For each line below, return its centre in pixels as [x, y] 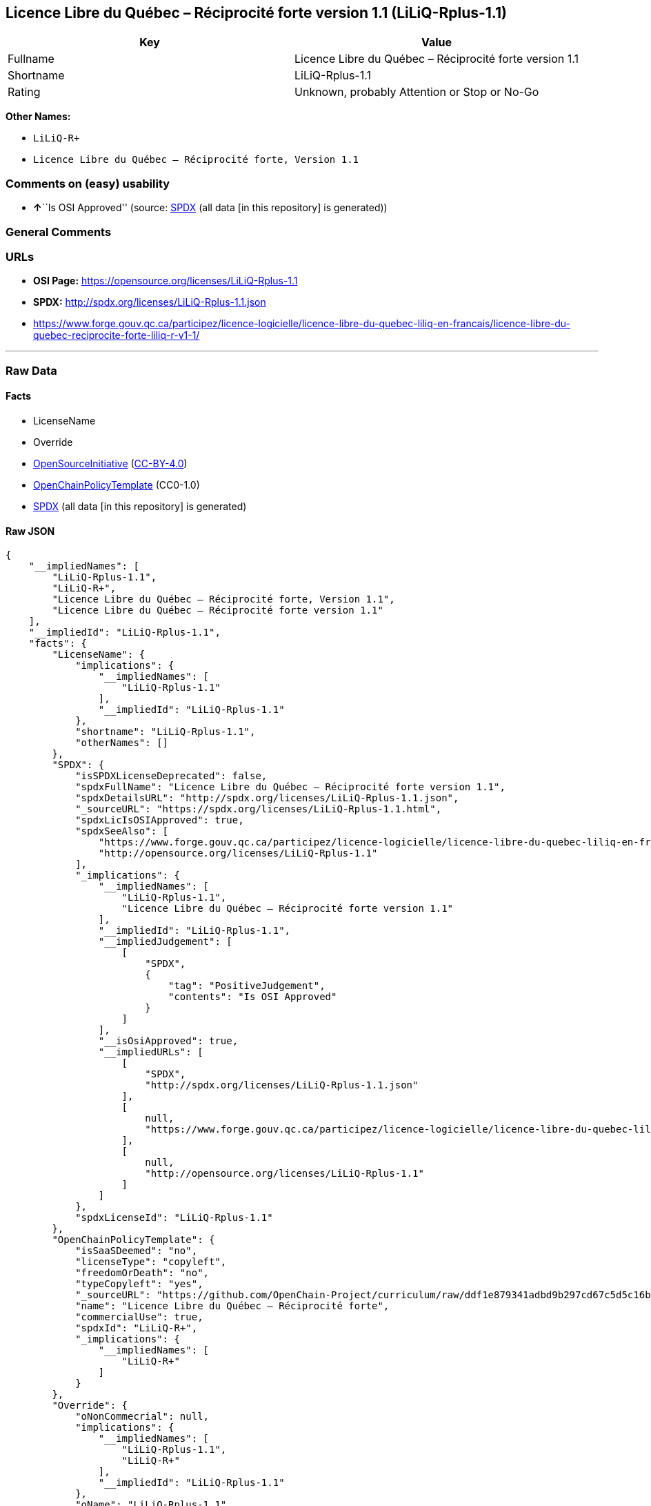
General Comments [59, 232]
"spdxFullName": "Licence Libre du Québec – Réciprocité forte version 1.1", [290, 787]
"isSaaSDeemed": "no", [137, 1251]
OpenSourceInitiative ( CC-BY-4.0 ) [110, 463]
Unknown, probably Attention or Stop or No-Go [417, 92]
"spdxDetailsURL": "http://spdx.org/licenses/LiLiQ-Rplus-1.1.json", [267, 798]
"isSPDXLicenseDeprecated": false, [171, 776]
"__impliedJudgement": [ [165, 942]
